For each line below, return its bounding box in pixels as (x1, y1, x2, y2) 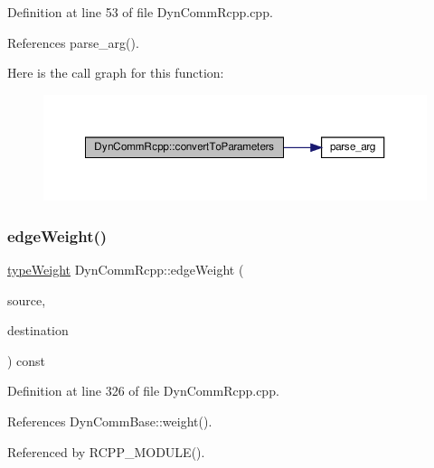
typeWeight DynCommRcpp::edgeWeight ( (7, 259, 244, 278)
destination (7, 321, 69, 340)
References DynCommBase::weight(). (7, 411, 212, 430)
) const (7, 351, 46, 370)
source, (7, 290, 46, 309)
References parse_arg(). (7, 33, 139, 51)
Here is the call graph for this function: (7, 63, 224, 82)
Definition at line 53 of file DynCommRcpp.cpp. (7, 3, 273, 21)
